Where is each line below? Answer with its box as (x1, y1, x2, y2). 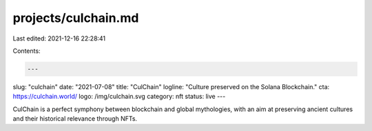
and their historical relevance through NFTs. (12, 115, 138, 123)
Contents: (12, 47, 41, 55)
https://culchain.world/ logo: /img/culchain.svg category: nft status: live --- (12, 93, 226, 101)
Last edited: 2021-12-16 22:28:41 (12, 34, 106, 43)
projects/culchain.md (12, 10, 139, 25)
